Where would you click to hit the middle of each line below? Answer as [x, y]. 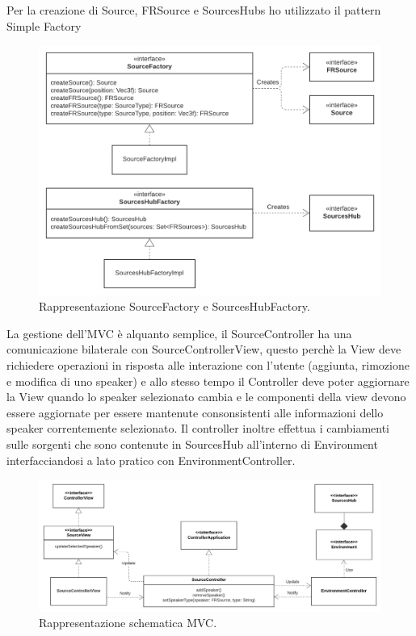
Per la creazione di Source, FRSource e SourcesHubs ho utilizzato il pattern [194, 10]
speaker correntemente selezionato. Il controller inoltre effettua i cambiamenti [198, 428]
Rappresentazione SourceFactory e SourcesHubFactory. [174, 306]
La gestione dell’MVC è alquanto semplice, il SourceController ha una [179, 333]
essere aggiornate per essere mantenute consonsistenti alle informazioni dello [195, 412]
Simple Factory [44, 25]
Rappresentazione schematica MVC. [128, 623]
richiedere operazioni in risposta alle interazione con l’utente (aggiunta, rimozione [208, 364]
